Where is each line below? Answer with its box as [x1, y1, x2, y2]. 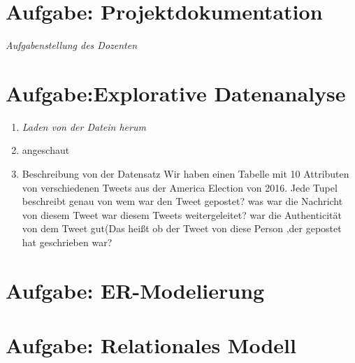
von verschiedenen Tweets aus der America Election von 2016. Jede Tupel [22, 180, 338, 194]
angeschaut [22, 143, 70, 157]
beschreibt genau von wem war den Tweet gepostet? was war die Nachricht [22, 194, 343, 208]
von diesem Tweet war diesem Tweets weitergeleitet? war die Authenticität [22, 207, 342, 222]
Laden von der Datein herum [22, 119, 146, 134]
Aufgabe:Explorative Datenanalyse [6, 78, 346, 107]
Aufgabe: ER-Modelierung [6, 276, 265, 304]
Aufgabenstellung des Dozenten [6, 38, 138, 52]
